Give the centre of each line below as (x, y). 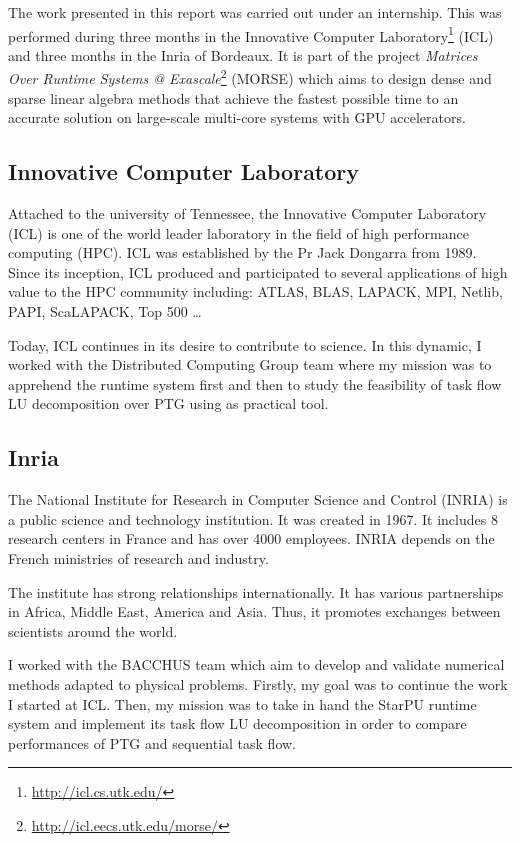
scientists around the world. (93, 630)
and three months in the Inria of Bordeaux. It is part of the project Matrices (243, 54)
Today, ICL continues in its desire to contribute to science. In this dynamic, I (245, 344)
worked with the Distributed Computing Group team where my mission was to (250, 364)
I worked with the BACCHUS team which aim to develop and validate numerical (256, 664)
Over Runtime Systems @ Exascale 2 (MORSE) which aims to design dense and (250, 77)
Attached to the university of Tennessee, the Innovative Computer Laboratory (247, 213)
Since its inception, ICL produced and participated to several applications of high (258, 271)
